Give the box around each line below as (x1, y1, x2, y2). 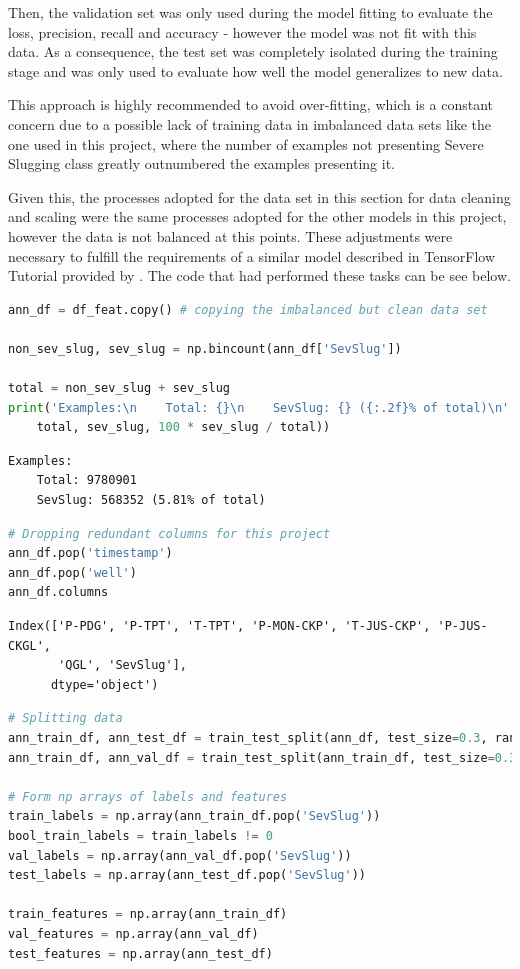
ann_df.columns (8, 585, 109, 600)
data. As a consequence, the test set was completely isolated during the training (8, 41, 498, 62)
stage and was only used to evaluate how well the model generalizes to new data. (8, 60, 503, 81)
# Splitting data (8, 711, 123, 726)
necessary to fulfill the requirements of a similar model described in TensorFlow (8, 245, 495, 266)
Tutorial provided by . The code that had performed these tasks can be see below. (8, 265, 511, 286)
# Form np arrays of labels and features (8, 789, 288, 804)
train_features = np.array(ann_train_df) (8, 907, 288, 922)
